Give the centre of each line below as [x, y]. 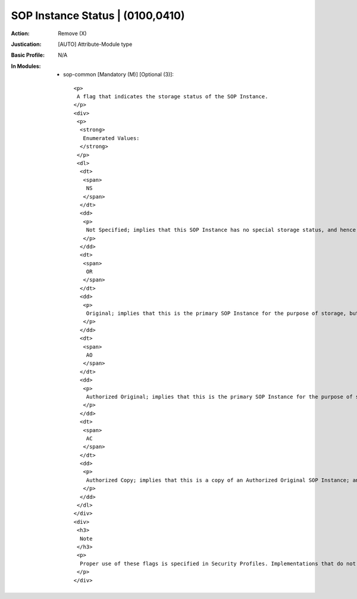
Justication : [26, 44]
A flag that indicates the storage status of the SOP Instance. [172, 96]
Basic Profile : [28, 55]
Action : [20, 33]
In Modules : [26, 66]
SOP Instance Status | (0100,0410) [98, 15]
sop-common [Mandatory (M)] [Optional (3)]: [118, 75]
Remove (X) [72, 33]
